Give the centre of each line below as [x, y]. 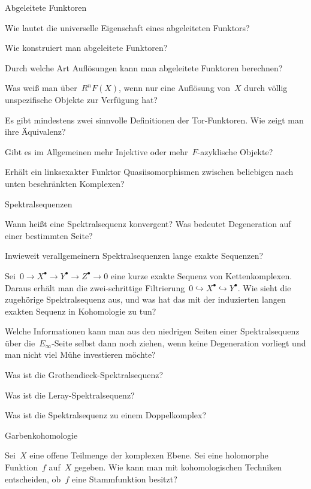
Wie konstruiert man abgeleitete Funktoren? [86, 48]
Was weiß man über [41, 88]
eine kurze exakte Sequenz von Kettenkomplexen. [201, 275]
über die [20, 342]
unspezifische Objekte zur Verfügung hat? [81, 99]
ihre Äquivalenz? [35, 132]
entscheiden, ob [33, 479]
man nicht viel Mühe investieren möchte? [80, 354]
